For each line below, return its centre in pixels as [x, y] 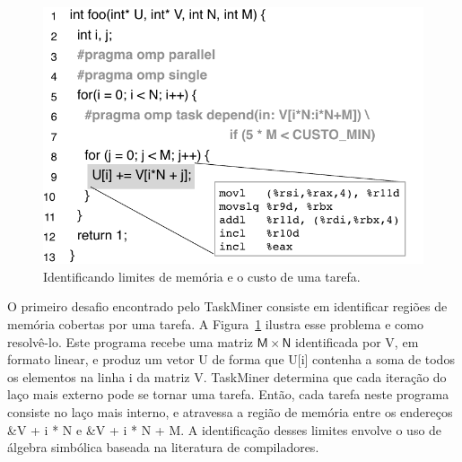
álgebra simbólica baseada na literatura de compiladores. [163, 447]
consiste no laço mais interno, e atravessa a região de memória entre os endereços [230, 411]
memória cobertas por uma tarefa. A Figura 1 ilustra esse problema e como [215, 324]
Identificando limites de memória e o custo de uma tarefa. [202, 276]
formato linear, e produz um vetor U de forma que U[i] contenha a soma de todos [231, 359]
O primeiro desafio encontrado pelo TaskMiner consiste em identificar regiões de [227, 306]
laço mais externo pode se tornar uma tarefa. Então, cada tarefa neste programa [228, 394]
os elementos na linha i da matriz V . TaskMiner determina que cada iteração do [227, 376]
